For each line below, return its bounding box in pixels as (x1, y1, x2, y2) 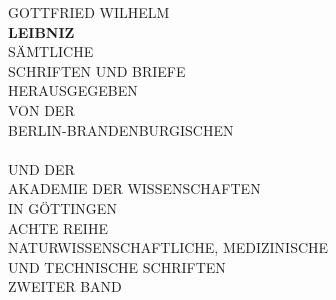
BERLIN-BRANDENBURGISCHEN (8, 119, 234, 140)
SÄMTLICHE (8, 41, 94, 62)
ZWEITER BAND (8, 276, 122, 297)
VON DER (8, 99, 75, 120)
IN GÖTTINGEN (8, 197, 117, 218)
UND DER (8, 158, 75, 179)
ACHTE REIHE (8, 217, 108, 238)
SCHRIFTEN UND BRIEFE (8, 60, 186, 81)
